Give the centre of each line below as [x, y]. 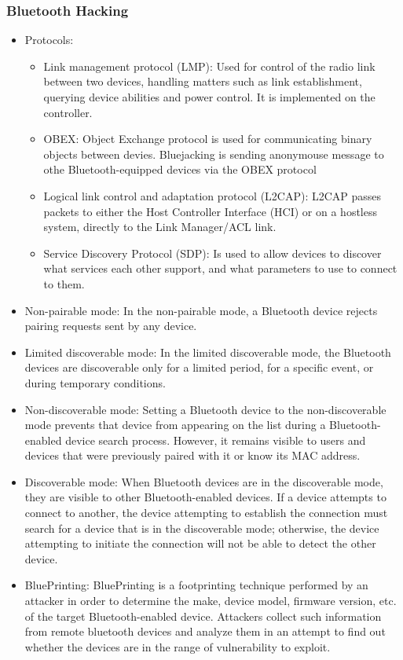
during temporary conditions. [95, 382]
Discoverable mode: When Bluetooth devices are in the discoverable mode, [204, 481]
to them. [64, 283]
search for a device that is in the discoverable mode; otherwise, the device [202, 528]
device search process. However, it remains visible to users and [216, 440]
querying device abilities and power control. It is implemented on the [209, 97]
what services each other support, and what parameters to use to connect [220, 268]
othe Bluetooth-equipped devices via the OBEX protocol [180, 169]
